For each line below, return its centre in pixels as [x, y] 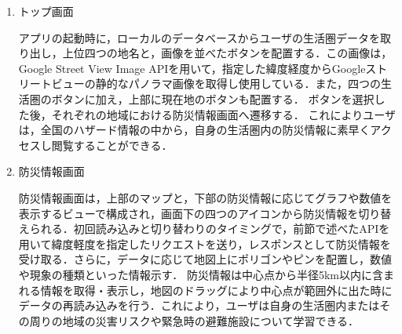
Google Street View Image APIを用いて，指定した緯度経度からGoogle [192, 68]
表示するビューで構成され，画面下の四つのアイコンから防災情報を [188, 213]
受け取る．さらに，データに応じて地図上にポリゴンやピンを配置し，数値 [205, 259]
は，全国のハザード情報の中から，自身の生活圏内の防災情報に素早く [194, 130]
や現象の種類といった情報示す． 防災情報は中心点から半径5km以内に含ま [206, 274]
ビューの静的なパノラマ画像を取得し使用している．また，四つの [216, 83]
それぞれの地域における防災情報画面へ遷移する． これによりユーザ [223, 114]
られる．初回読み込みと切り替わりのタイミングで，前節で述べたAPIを [210, 229]
